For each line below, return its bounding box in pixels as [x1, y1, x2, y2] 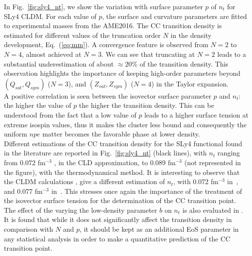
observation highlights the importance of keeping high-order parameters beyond [4, 68, 241, 78]
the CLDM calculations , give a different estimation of [4, 176, 165, 187]
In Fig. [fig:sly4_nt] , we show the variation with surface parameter [4, 1, 203, 11]
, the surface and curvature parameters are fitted [102, 11, 247, 21]
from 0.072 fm [4, 157, 46, 167]
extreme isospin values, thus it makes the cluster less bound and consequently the [4, 119, 247, 129]
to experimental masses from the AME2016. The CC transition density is [4, 20, 222, 31]
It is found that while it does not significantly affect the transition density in [4, 214, 232, 224]
